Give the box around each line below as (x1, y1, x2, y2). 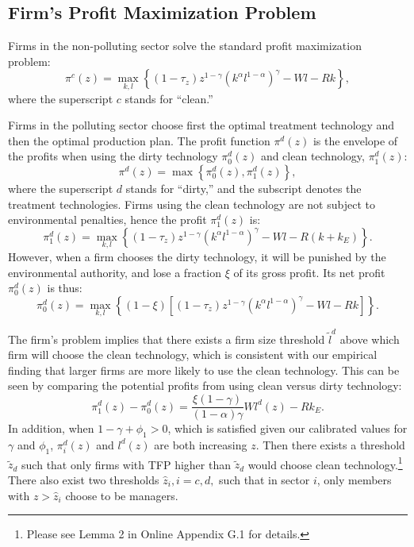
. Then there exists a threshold (255, 436, 405, 453)
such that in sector (219, 471, 310, 487)
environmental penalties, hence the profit (8, 211, 207, 228)
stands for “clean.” (125, 90, 213, 106)
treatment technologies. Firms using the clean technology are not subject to (8, 195, 375, 212)
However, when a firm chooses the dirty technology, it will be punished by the (8, 248, 386, 264)
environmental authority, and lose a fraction (8, 264, 221, 280)
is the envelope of (312, 132, 398, 148)
